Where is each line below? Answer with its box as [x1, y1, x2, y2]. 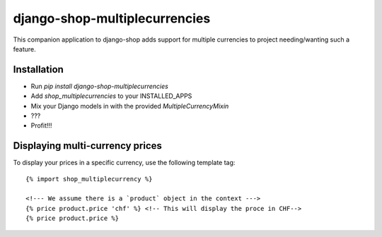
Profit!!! [30, 121, 52, 130]
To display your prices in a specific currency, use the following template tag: [13, 159, 236, 167]
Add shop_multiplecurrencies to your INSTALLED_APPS [30, 92, 192, 100]
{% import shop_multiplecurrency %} [25, 175, 153, 183]
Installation [13, 63, 64, 75]
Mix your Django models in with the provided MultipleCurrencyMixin [30, 102, 229, 110]
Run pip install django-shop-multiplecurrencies [30, 82, 169, 90]
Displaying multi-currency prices [13, 140, 163, 152]
